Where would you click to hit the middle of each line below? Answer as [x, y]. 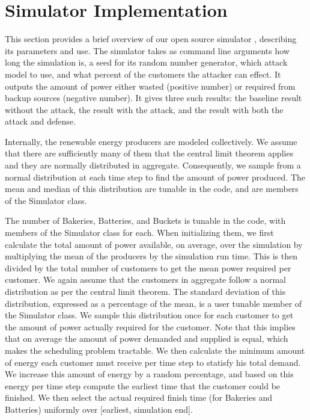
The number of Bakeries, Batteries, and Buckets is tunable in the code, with [145, 221]
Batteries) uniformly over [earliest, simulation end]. [99, 409]
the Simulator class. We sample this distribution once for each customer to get [149, 315]
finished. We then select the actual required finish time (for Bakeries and [139, 397]
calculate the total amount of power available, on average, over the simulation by [154, 244]
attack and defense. [40, 121]
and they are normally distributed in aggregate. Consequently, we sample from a [153, 165]
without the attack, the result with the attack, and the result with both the [144, 109]
